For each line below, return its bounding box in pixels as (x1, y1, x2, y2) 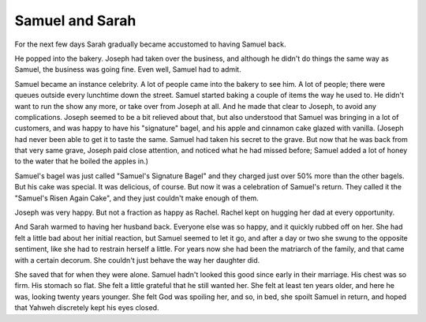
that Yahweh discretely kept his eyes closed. (14, 303, 159, 313)
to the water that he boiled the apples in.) (14, 156, 149, 166)
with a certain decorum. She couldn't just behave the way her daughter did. (14, 255, 260, 264)
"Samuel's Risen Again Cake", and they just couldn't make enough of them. (14, 193, 260, 203)
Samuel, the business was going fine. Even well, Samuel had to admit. (14, 65, 241, 74)
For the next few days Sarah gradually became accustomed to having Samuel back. (14, 39, 286, 49)
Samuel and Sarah (14, 12, 136, 29)
